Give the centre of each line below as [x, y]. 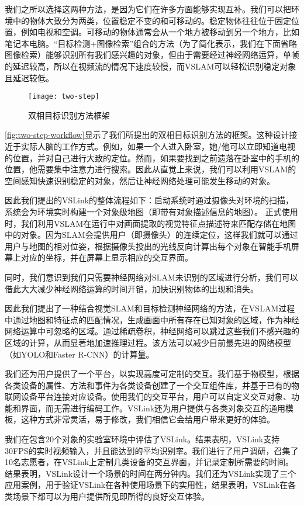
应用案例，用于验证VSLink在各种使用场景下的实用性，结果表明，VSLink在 [146, 485]
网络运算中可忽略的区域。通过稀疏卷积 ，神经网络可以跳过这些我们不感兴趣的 [152, 331]
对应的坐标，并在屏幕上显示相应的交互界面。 [107, 257]
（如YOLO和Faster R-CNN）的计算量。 [80, 354]
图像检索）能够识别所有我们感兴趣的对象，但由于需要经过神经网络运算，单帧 [152, 55]
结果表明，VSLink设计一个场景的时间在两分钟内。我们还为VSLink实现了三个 [151, 473]
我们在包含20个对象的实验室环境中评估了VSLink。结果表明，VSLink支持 [142, 439]
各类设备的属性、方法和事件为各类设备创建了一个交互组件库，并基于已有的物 [152, 385]
